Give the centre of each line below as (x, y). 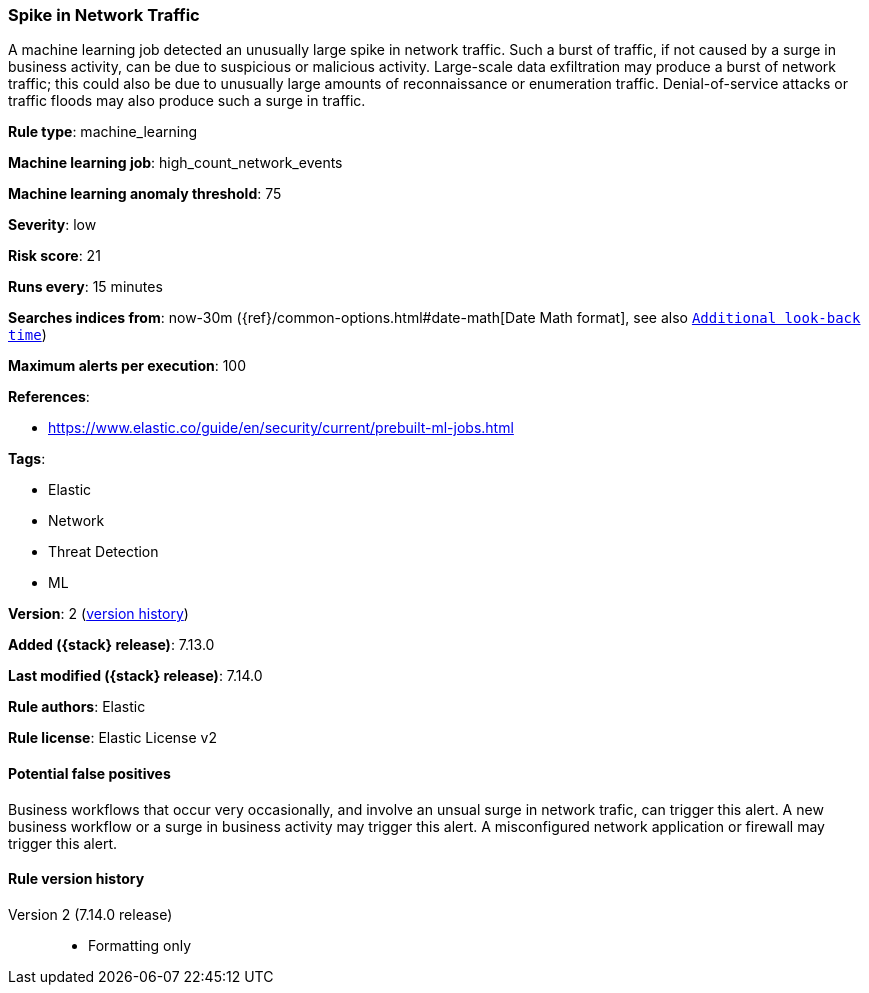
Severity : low (52, 225)
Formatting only (140, 945)
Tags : (27, 459)
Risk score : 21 (54, 256)
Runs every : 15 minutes (85, 287)
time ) (27, 335)
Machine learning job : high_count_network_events (175, 163)
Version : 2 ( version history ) (98, 614)
